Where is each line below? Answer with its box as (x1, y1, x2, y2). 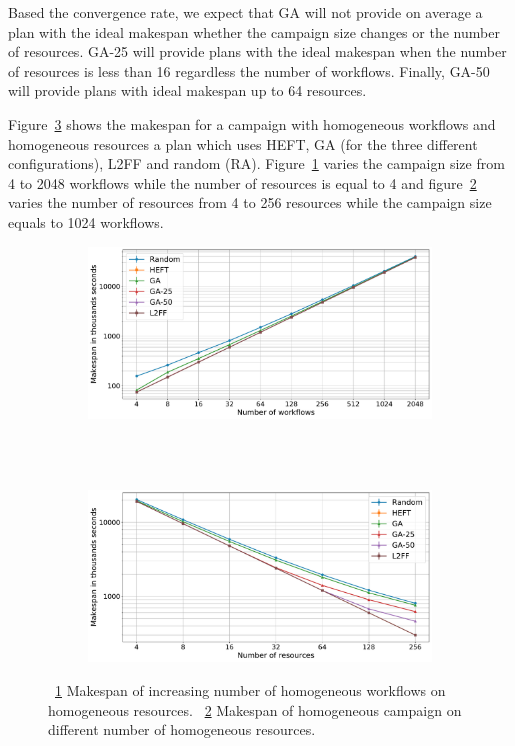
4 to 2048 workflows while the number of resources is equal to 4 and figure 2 (8, 172, 477, 193)
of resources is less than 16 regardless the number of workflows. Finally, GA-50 (8, 60, 490, 81)
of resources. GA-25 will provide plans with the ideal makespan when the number (8, 41, 507, 62)
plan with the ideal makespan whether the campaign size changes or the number (8, 21, 500, 42)
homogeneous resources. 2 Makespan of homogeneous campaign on (48, 699, 462, 720)
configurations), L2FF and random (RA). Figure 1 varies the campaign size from (8, 153, 505, 174)
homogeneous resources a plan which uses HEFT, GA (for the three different (8, 133, 478, 154)
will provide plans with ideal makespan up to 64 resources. (8, 80, 367, 101)
